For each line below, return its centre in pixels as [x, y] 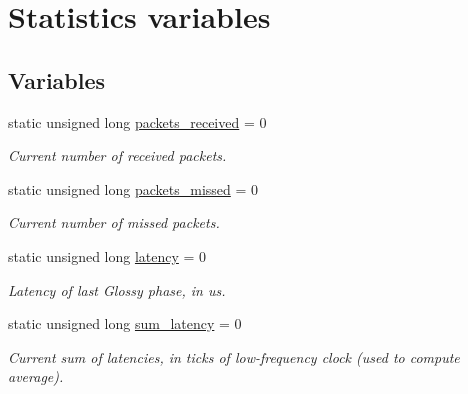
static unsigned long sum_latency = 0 [125, 323]
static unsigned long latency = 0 [107, 255]
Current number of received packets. [117, 155]
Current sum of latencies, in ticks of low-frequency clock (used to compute [234, 356]
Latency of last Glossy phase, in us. [117, 289]
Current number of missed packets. [114, 222]
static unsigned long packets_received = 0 [137, 121]
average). [36, 376]
